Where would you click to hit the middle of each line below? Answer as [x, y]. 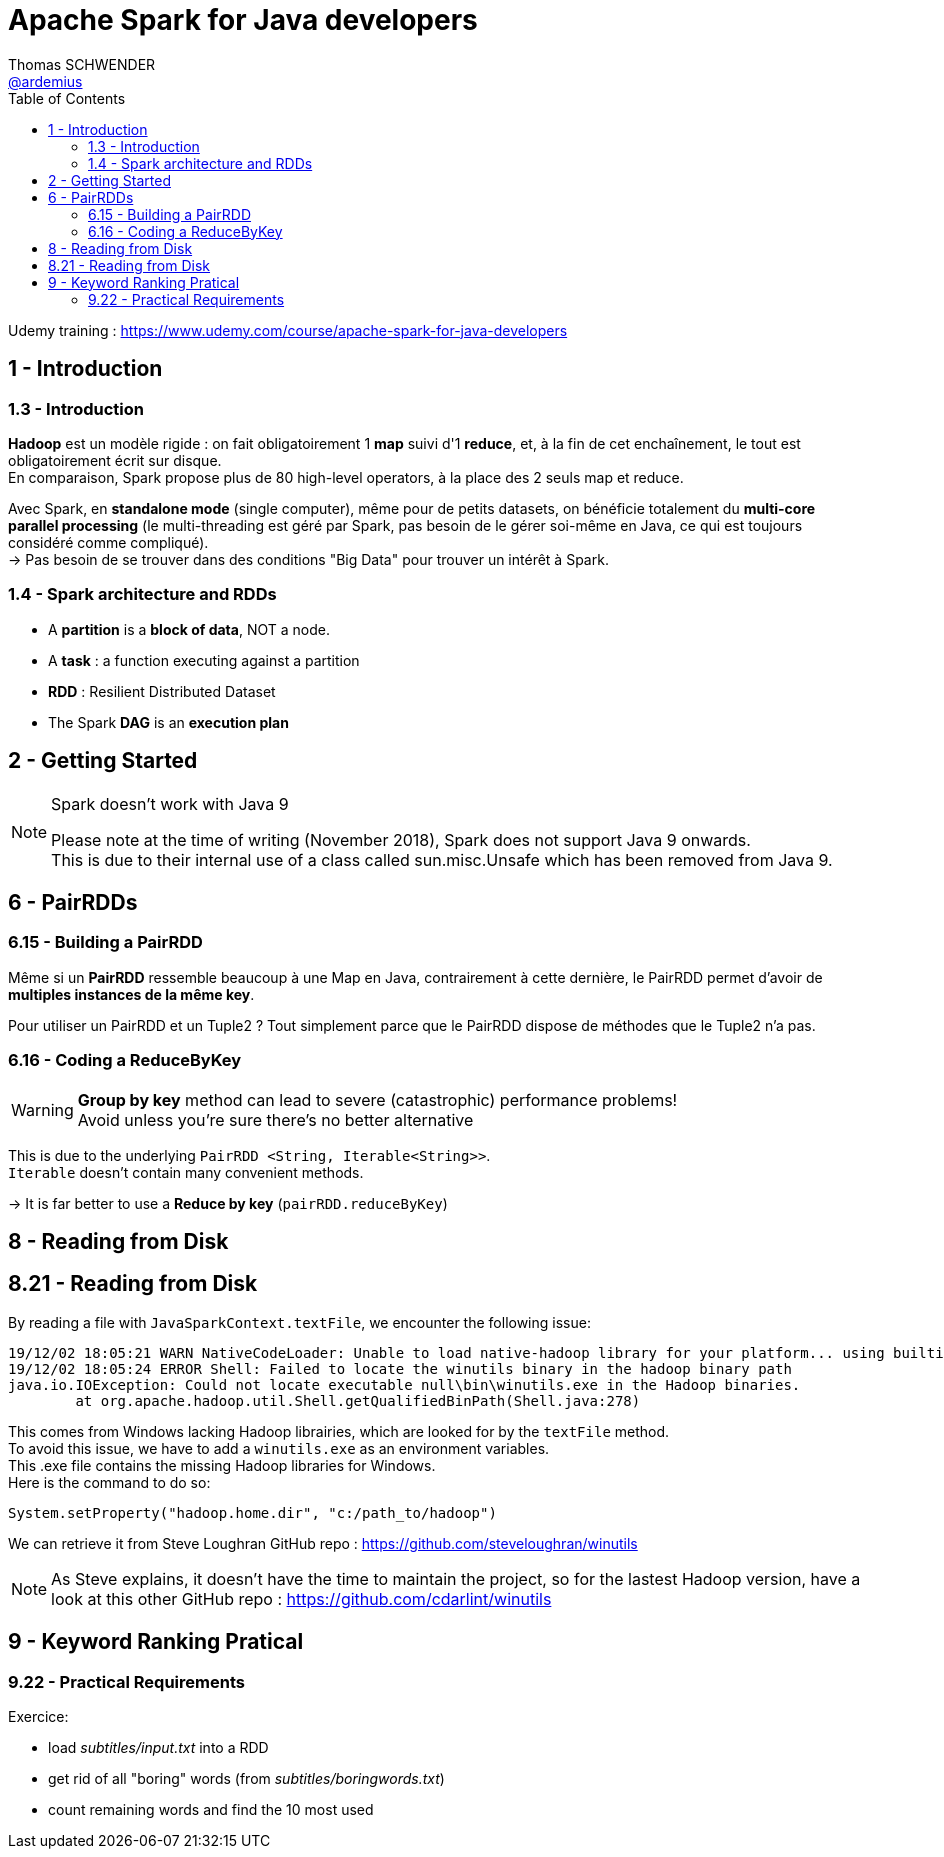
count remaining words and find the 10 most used [211, 1810]
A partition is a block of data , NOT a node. [189, 629]
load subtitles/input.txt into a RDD [158, 1748]
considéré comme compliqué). [108, 542]
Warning [42, 1109]
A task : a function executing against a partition [204, 660]
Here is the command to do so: [109, 1482]
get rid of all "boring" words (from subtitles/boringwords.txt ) [246, 1779]
